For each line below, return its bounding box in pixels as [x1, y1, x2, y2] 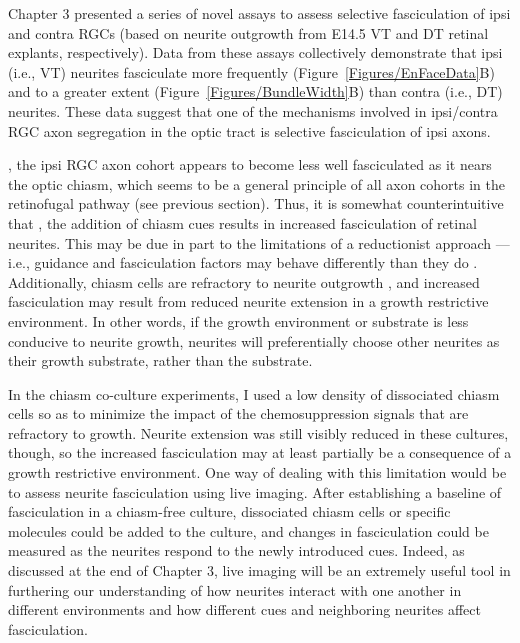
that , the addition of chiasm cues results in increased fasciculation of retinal [8, 212, 477, 233]
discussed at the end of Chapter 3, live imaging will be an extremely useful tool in [8, 560, 511, 581]
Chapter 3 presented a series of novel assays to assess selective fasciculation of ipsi [8, 3, 511, 23]
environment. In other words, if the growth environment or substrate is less [8, 310, 469, 331]
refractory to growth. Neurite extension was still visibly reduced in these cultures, [8, 422, 509, 443]
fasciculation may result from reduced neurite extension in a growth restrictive [8, 291, 489, 312]
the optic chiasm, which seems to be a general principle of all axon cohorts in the [8, 173, 505, 194]
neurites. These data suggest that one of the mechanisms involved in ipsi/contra [8, 100, 498, 121]
